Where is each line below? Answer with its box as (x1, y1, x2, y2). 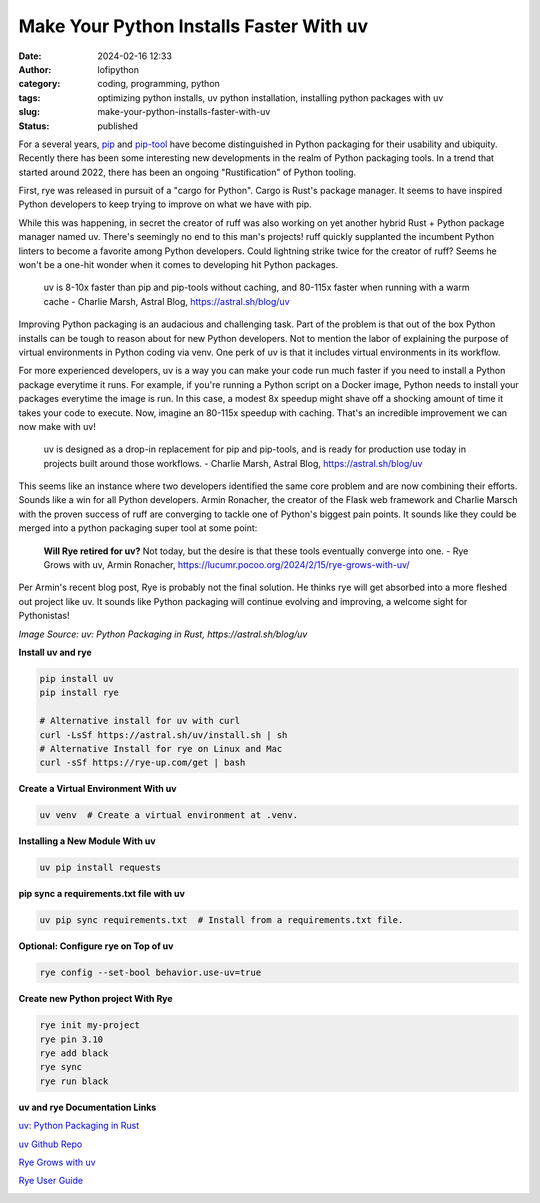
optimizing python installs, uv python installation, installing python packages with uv (97, 91, 444, 104)
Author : (18, 63, 52, 75)
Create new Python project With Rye (18, 993, 174, 1005)
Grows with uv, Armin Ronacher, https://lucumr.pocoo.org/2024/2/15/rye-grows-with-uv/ (43, 559, 410, 571)
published (97, 120, 139, 132)
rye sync (39, 1061, 83, 1073)
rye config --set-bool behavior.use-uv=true (39, 967, 262, 979)
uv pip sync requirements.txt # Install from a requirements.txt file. (39, 915, 404, 926)
